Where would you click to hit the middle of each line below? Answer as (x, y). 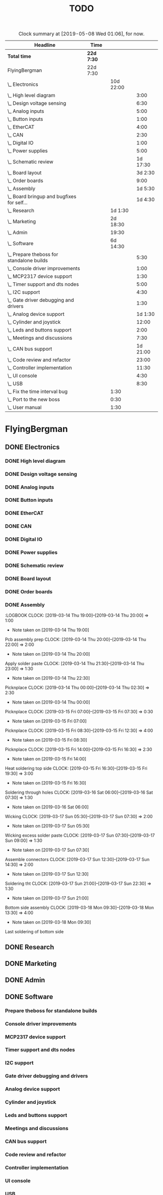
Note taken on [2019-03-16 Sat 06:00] (50, 807)
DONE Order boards (29, 591)
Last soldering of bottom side (34, 932)
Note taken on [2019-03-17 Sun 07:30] (50, 850)
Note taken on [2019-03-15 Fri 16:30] (49, 783)
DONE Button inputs (29, 500)
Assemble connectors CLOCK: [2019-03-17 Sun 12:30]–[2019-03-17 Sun (77, 860)
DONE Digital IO (24, 539)
